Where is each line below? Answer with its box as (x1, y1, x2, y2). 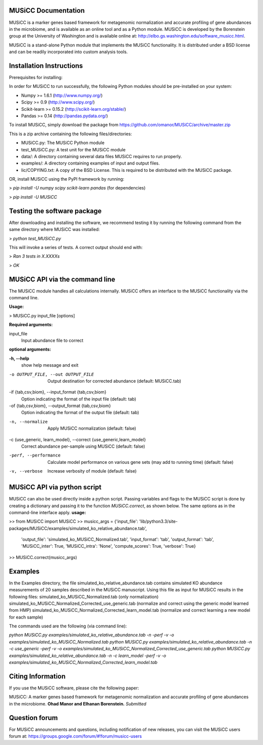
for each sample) (9, 614, 43, 620)
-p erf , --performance (9, 453, 61, 458)
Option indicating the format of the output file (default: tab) (21, 410, 139, 415)
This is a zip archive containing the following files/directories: (9, 131, 132, 137)
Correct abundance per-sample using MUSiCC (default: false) (21, 443, 146, 449)
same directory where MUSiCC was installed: (9, 227, 100, 232)
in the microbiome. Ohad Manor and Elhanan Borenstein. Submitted (9, 701, 147, 706)
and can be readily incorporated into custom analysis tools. (9, 49, 128, 55)
